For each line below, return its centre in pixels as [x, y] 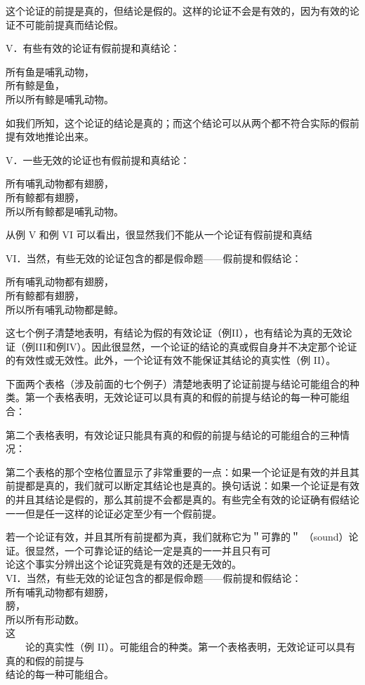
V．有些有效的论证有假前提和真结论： [93, 48]
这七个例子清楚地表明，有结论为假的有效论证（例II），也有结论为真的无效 [174, 333]
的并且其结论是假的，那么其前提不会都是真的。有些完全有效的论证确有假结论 [182, 500]
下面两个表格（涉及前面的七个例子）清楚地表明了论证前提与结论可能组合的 [178, 383]
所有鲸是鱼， [35, 85]
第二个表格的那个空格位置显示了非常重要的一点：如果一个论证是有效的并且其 [182, 472]
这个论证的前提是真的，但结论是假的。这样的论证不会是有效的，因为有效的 [178, 11]
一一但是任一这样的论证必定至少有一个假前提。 [114, 513]
